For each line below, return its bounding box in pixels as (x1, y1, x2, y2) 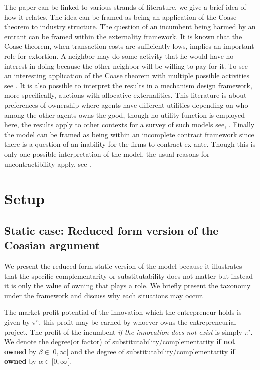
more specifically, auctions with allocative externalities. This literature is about (4, 90, 247, 100)
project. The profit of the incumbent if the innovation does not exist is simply (4, 326, 242, 337)
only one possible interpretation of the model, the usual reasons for (4, 148, 210, 159)
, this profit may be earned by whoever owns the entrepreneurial (39, 317, 236, 327)
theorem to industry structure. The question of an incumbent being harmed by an (4, 21, 256, 32)
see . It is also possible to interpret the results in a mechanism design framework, (4, 80, 252, 90)
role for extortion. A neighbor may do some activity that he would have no (4, 50, 234, 61)
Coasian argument (4, 237, 100, 253)
